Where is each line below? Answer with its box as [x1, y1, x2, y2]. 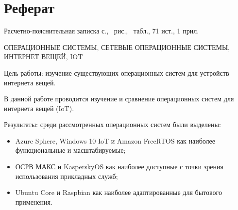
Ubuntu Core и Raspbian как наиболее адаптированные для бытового [15, 187, 222, 197]
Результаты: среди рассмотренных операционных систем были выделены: [4, 119, 221, 129]
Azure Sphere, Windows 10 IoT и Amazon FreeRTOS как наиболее [15, 135, 216, 145]
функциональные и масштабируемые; [15, 145, 126, 155]
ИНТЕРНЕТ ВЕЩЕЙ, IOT [4, 51, 83, 62]
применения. [15, 196, 52, 207]
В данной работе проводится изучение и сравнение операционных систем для [4, 94, 234, 104]
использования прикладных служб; [15, 171, 118, 181]
